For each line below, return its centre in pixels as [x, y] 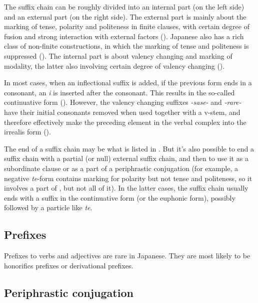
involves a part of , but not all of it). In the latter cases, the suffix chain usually [126, 188]
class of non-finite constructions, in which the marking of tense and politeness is [126, 46]
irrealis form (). [27, 132]
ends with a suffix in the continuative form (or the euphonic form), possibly [120, 197]
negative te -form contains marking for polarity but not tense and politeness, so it [128, 178]
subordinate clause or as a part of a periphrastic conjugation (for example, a [121, 168]
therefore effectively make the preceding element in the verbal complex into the [125, 122]
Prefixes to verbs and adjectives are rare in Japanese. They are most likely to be [127, 256]
